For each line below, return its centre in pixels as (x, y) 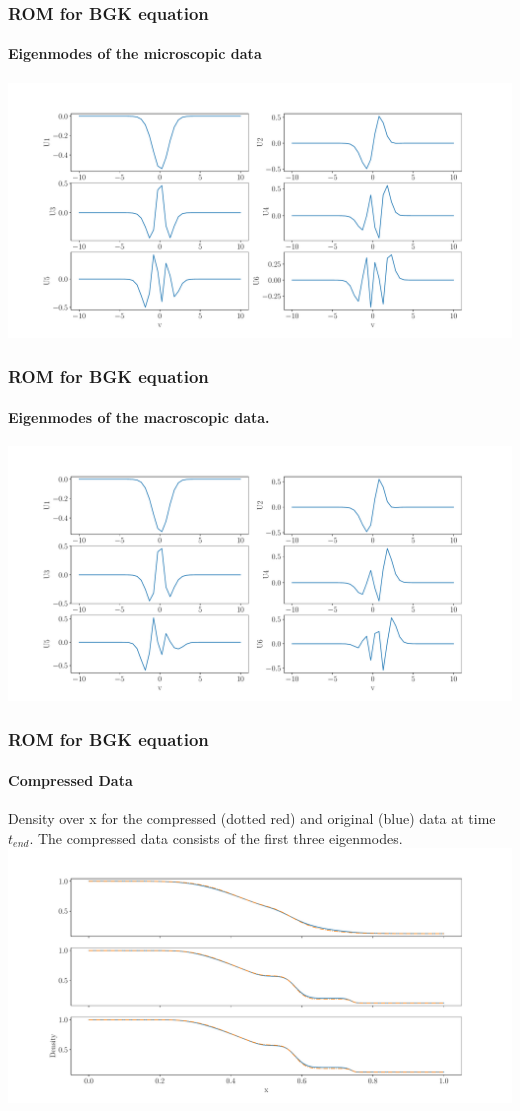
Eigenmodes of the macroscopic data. (139, 416)
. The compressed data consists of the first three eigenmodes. (216, 837)
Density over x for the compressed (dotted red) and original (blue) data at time (252, 818)
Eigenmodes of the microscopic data (135, 53)
